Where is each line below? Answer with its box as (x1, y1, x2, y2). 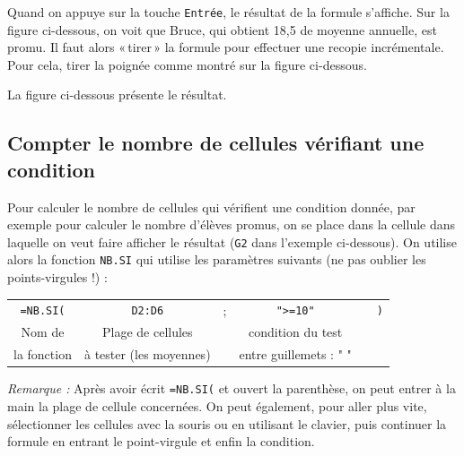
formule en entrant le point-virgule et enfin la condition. (7, 432, 315, 451)
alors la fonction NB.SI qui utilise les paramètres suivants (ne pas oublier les (7, 250, 426, 269)
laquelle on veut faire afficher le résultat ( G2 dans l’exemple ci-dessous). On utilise (7, 232, 457, 251)
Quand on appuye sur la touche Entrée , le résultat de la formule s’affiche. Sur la (7, 3, 450, 21)
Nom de (21, 323, 65, 341)
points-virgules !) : (7, 268, 108, 287)
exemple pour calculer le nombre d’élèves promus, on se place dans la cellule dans (7, 215, 456, 234)
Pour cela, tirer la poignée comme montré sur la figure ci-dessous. (7, 55, 367, 73)
